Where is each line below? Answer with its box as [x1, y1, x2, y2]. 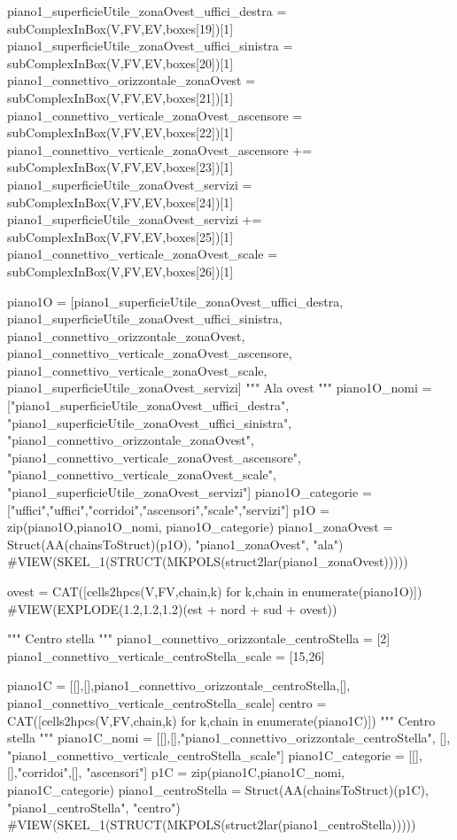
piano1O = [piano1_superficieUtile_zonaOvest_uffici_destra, [7, 292, 344, 310]
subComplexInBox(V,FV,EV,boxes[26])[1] [7, 261, 234, 280]
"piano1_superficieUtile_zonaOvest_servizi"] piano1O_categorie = [7, 483, 372, 502]
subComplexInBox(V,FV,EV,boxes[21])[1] [7, 88, 234, 106]
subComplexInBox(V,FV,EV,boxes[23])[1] [7, 158, 234, 176]
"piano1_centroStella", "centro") [7, 797, 181, 816]
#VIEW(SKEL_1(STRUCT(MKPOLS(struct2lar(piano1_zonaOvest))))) [7, 552, 408, 571]
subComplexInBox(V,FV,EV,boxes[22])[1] [7, 123, 234, 142]
